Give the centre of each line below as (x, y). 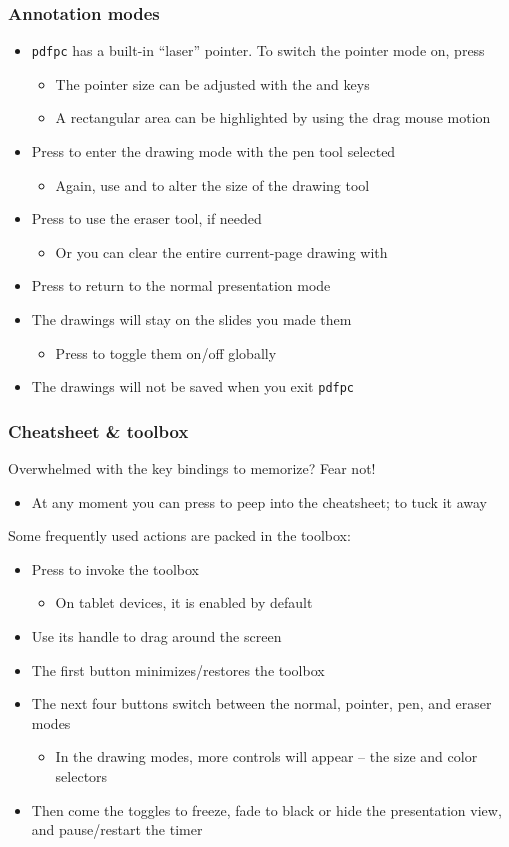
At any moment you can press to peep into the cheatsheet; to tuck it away (259, 501)
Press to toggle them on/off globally (166, 352)
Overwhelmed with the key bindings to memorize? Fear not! (192, 468)
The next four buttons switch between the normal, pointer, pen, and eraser (261, 703)
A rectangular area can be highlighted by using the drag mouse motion (273, 117)
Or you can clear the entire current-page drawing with (221, 251)
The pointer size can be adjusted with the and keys (212, 83)
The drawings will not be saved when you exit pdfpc (193, 386)
